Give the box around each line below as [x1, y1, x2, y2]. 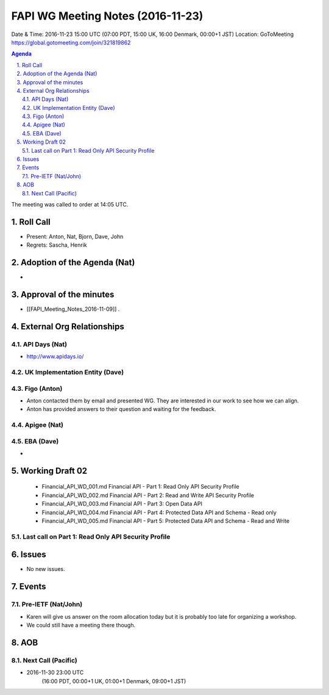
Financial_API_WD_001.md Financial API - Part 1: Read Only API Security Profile [41, 483, 240, 490]
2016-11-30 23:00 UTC [26, 669, 84, 676]
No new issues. [26, 566, 65, 573]
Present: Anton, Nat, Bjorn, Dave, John [26, 233, 124, 240]
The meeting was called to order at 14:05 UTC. [11, 200, 129, 208]
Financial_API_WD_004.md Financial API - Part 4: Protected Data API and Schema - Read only [41, 509, 277, 516]
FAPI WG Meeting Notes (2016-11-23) [11, 9, 203, 23]
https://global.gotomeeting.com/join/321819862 [11, 38, 131, 46]
